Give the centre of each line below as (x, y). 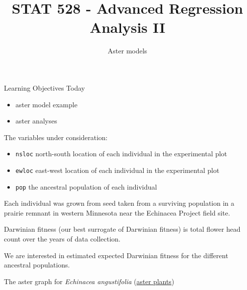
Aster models (127, 51)
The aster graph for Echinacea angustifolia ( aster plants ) (89, 281)
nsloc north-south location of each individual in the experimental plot (121, 154)
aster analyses (36, 121)
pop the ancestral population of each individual (86, 186)
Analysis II (127, 27)
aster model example (46, 104)
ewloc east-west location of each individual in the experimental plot (117, 170)
